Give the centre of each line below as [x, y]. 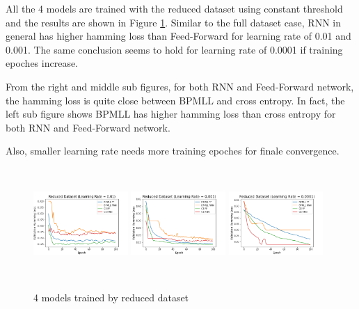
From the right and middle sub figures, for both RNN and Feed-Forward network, [180, 86]
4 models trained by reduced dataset [111, 298]
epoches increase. [42, 63]
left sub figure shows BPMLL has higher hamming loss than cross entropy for [171, 114]
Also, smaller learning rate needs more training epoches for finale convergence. [173, 151]
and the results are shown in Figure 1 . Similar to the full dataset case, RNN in [173, 22]
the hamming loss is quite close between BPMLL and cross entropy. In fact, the [175, 100]
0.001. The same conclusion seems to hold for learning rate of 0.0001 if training [174, 49]
